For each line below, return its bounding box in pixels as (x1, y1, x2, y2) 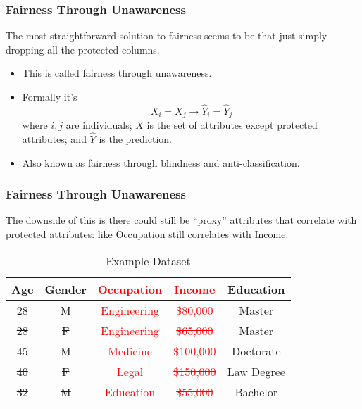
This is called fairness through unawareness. (22, 65, 212, 80)
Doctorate (231, 342, 281, 359)
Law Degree (227, 363, 285, 379)
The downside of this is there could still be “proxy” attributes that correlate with (6, 213, 357, 227)
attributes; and (22, 132, 87, 146)
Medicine (108, 342, 152, 359)
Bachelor (235, 383, 278, 400)
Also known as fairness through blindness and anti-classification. (22, 155, 300, 170)
